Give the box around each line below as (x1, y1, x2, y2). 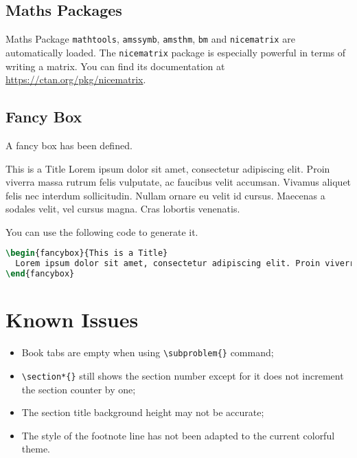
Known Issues (5, 305, 139, 334)
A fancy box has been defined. (5, 138, 133, 152)
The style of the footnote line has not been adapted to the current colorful (21, 428, 335, 442)
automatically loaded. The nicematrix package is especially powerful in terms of (5, 45, 346, 59)
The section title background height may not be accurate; (21, 405, 264, 419)
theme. (21, 441, 51, 456)
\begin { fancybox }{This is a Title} (5, 248, 168, 259)
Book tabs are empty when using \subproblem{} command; (21, 345, 274, 360)
